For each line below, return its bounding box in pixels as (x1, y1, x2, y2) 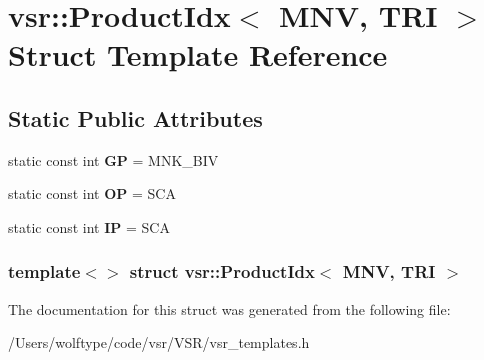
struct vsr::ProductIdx (129, 259, 315, 284)
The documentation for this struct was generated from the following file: (8, 298, 451, 319)
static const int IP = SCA (8, 216, 170, 237)
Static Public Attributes (8, 102, 263, 133)
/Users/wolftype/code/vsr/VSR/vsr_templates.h (8, 332, 310, 353)
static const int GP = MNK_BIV (8, 149, 219, 170)
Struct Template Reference (8, 34, 388, 75)
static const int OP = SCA (8, 183, 176, 204)
